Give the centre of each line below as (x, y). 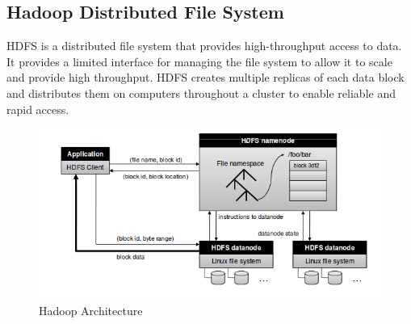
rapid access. (38, 109)
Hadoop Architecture (91, 311)
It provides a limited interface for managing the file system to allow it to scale (199, 61)
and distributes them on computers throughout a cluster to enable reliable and (201, 93)
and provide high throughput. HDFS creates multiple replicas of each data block (205, 77)
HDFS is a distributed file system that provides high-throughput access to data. (204, 46)
